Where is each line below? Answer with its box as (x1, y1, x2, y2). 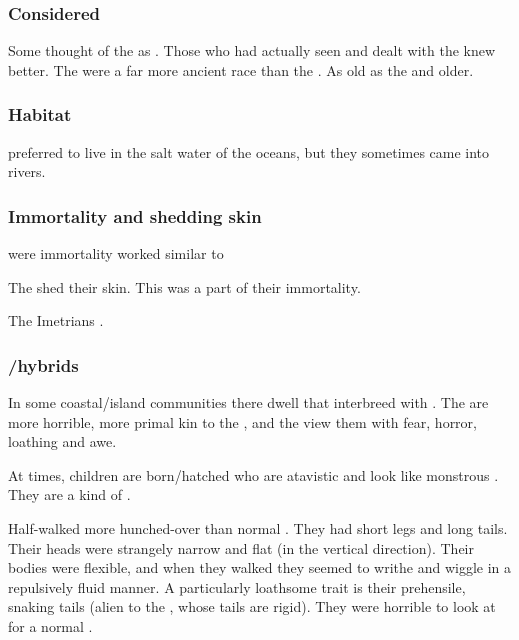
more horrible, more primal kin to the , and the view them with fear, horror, (8, 411, 477, 432)
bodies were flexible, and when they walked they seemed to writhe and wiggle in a (8, 557, 512, 578)
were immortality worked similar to (8, 243, 224, 264)
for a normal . (8, 615, 93, 636)
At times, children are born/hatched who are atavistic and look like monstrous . (8, 464, 499, 485)
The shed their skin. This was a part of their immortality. (8, 276, 361, 297)
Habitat (8, 102, 72, 127)
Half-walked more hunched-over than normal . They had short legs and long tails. (8, 518, 508, 538)
